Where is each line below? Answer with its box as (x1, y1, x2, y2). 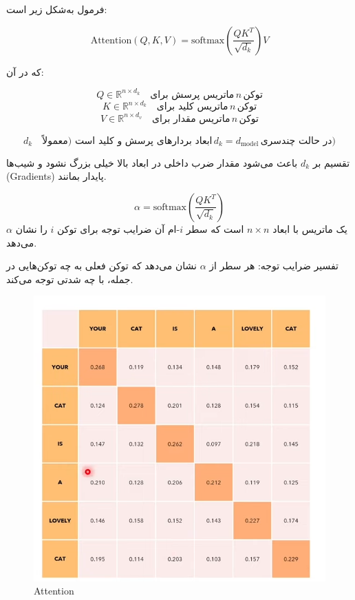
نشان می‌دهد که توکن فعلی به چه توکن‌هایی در (6, 258, 197, 273)
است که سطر (186, 221, 244, 236)
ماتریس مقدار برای (151, 114, 230, 124)
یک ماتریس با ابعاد (272, 221, 347, 236)
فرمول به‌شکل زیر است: (6, 2, 107, 16)
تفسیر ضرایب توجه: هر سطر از (209, 258, 339, 273)
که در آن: (6, 64, 44, 79)
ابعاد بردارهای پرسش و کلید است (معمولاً (42, 136, 213, 146)
